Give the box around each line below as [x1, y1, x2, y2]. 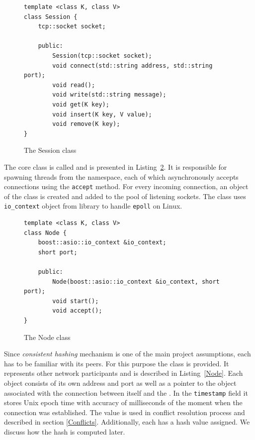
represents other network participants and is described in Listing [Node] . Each [4, 368, 243, 378]
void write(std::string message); [52, 91, 167, 99]
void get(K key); [52, 101, 109, 108]
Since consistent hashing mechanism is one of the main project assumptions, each [4, 348, 251, 359]
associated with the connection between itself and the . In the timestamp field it [4, 387, 248, 398]
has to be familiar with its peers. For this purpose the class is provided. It [4, 358, 229, 368]
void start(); [52, 297, 99, 305]
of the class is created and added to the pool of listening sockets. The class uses [4, 191, 246, 201]
